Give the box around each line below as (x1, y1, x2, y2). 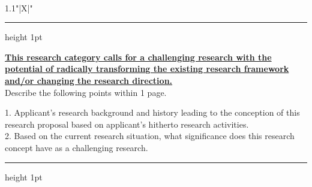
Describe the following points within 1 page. (5, 86, 167, 98)
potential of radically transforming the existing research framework (5, 62, 289, 75)
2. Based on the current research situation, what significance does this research (5, 129, 295, 142)
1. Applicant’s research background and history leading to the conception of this (5, 106, 300, 119)
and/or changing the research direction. (5, 74, 173, 86)
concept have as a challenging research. (5, 141, 148, 153)
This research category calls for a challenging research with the (5, 50, 272, 63)
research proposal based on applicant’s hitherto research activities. (5, 117, 249, 130)
